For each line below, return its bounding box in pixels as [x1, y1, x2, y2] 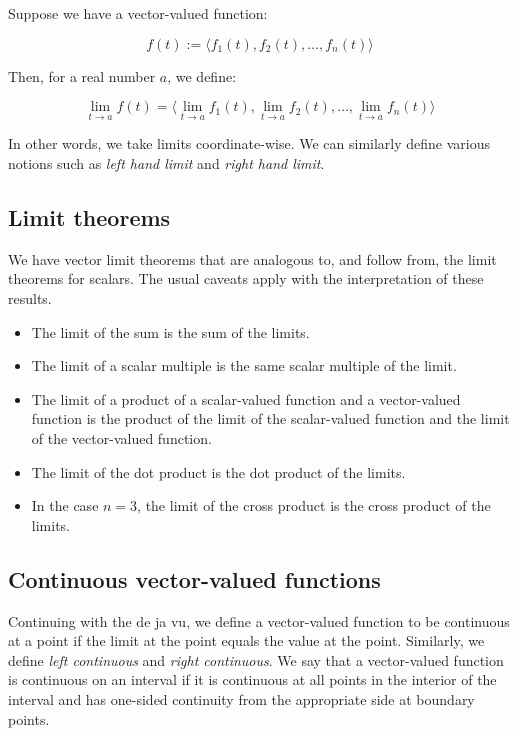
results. [8, 287, 52, 308]
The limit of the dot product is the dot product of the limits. [31, 461, 406, 482]
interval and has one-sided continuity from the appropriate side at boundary [8, 688, 475, 709]
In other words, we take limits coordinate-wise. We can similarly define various [8, 133, 490, 154]
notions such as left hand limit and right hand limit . [8, 153, 325, 173]
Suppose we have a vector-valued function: [8, 3, 268, 23]
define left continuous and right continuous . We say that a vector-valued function [8, 649, 504, 670]
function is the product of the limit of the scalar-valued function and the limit [31, 408, 510, 429]
